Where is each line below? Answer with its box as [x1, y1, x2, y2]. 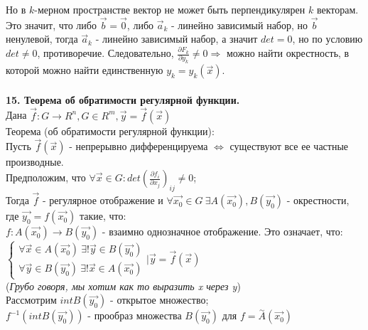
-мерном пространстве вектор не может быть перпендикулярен [34, 2, 305, 16]
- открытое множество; [110, 292, 209, 307]
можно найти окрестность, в [226, 46, 350, 60]
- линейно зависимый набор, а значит [95, 31, 258, 46]
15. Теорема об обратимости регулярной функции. [6, 92, 240, 107]
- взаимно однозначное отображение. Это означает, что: [102, 224, 343, 239]
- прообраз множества [87, 308, 182, 323]
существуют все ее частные [229, 139, 349, 154]
